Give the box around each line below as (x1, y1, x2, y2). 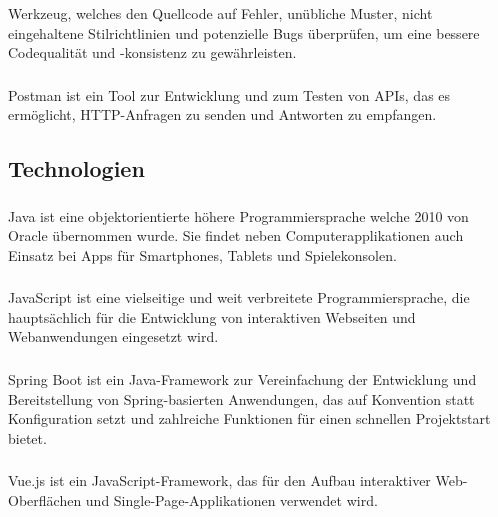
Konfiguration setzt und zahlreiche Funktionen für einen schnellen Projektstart (8, 408, 491, 429)
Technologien (8, 153, 145, 184)
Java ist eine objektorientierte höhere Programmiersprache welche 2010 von (8, 205, 469, 226)
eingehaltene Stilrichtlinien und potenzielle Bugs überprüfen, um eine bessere (8, 22, 480, 43)
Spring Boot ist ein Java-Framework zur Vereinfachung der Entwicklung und (8, 368, 477, 389)
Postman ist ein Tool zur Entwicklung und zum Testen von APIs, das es (8, 84, 451, 105)
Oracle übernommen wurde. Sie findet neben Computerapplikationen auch (8, 225, 464, 246)
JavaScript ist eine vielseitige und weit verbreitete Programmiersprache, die (8, 287, 470, 308)
